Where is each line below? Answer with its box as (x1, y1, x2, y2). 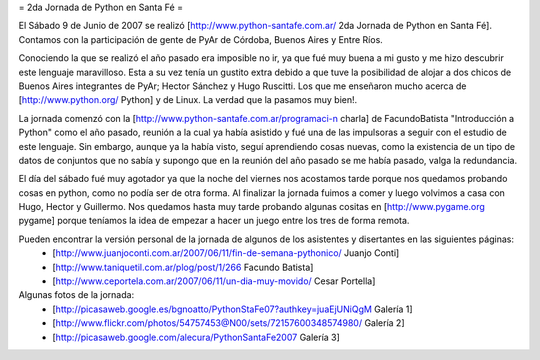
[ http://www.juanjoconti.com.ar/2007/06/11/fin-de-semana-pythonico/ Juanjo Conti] (52, 247, 400, 259)
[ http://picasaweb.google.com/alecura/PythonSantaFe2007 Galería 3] (52, 331, 340, 343)
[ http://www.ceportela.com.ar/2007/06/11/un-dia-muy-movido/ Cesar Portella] (52, 275, 376, 287)
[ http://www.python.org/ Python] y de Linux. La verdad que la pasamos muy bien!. (18, 94, 358, 106)
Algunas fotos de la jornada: (18, 289, 135, 301)
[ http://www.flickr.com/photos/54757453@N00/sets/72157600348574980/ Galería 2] (52, 317, 405, 329)
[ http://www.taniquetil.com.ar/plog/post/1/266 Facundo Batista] (52, 261, 314, 273)
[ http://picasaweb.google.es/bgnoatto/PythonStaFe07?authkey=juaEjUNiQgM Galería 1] (52, 303, 414, 315)
